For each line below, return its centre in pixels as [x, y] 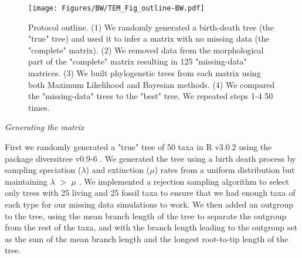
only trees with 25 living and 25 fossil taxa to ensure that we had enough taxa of [150, 193]
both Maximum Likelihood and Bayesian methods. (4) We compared [152, 84]
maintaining [26, 181]
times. [39, 107]
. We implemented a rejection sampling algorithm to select [184, 181]
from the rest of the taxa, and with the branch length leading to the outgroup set [151, 227]
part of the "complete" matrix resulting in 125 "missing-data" [138, 61]
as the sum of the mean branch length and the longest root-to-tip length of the [147, 238]
